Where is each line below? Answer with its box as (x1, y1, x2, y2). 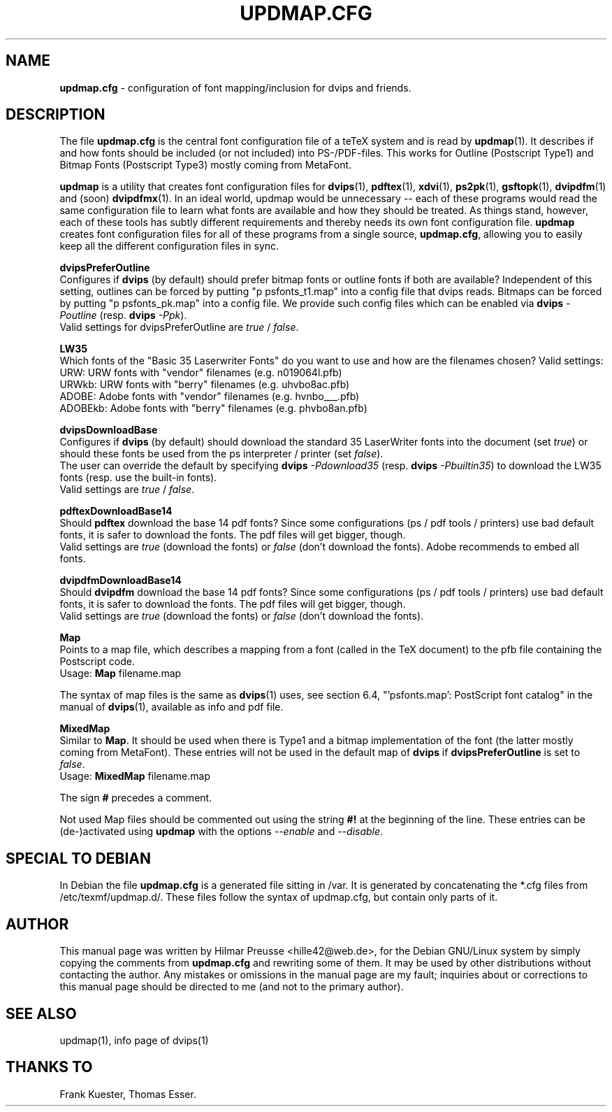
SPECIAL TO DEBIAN (6, 849, 151, 867)
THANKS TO (6, 1058, 93, 1076)
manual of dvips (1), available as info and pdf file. (59, 701, 284, 713)
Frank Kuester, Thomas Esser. (59, 1088, 196, 1100)
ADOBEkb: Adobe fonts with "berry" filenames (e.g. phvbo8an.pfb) (59, 402, 367, 415)
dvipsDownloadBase (59, 424, 158, 436)
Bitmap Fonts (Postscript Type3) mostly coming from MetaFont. (59, 159, 352, 171)
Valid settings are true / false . (59, 483, 195, 496)
